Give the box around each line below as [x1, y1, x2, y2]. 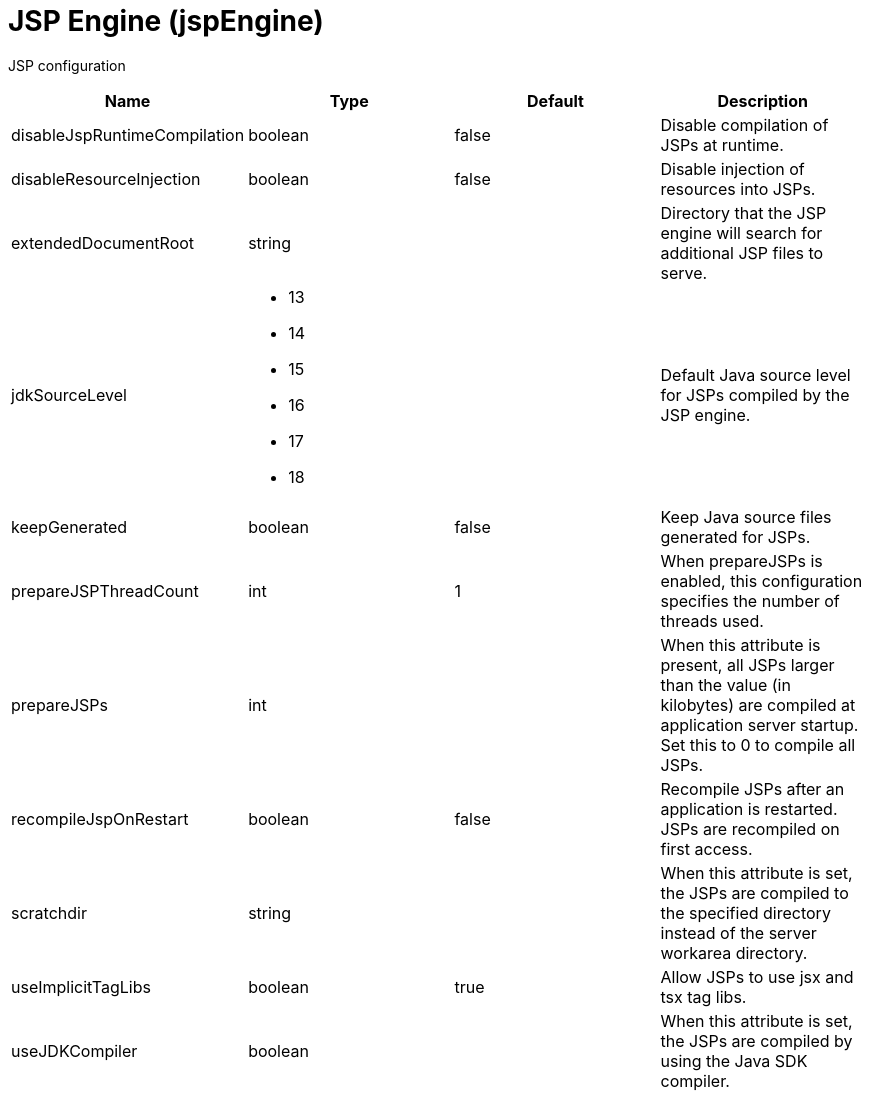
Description [717, 90, 808, 111]
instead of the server [660, 922, 817, 943]
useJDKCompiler [11, 1040, 138, 1061]
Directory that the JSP [660, 202, 827, 223]
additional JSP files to [660, 242, 824, 263]
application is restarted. [660, 798, 838, 819]
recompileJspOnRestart [11, 808, 189, 829]
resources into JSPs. [660, 178, 816, 199]
